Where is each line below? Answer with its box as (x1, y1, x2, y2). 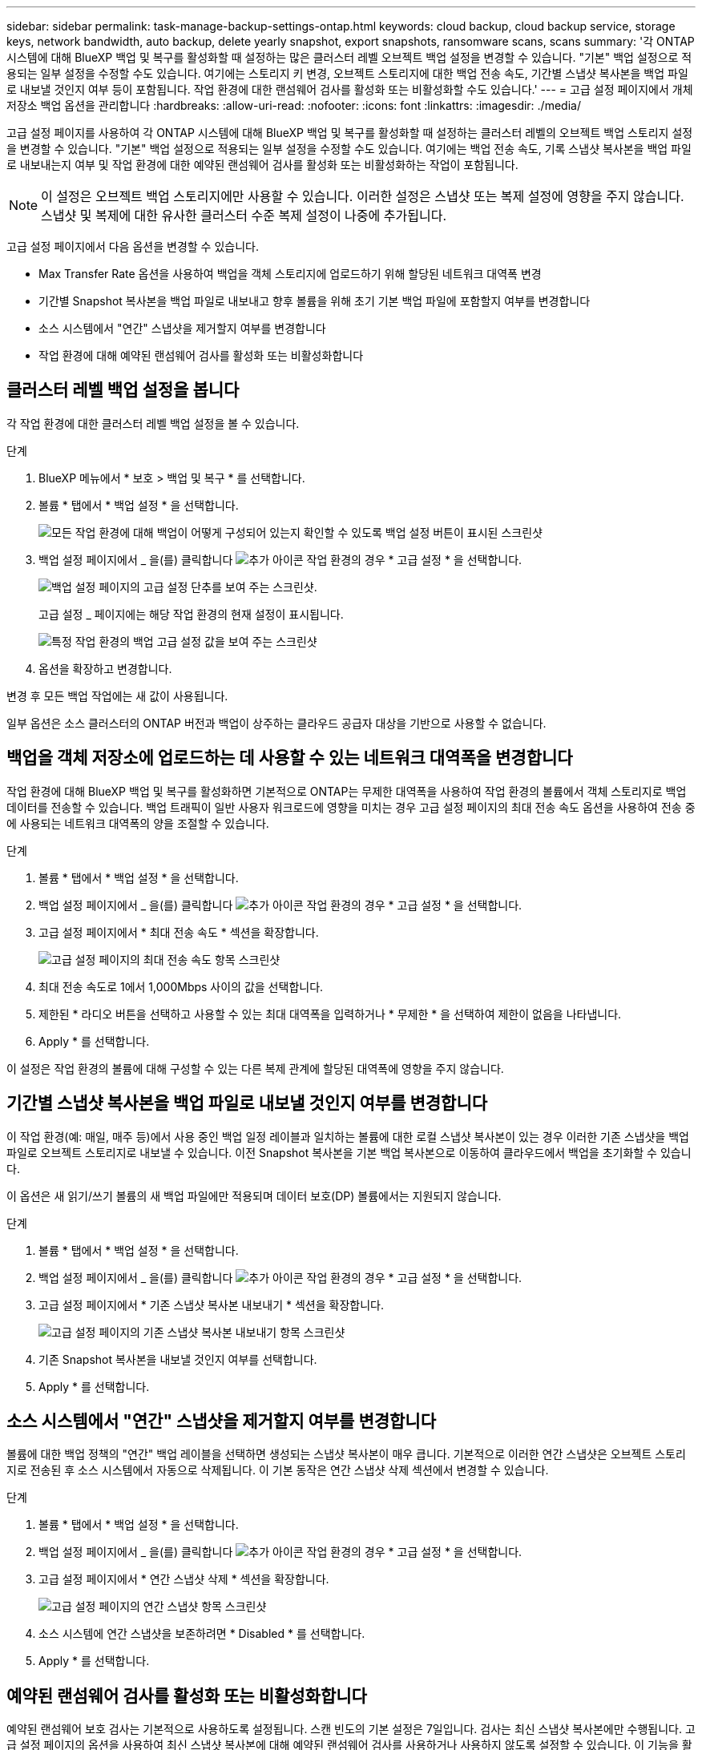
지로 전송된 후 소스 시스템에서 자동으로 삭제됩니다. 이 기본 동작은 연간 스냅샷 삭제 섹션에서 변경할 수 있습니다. (6, 1463, 549, 1478)
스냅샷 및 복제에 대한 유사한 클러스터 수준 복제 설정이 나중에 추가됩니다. (41, 208, 446, 224)
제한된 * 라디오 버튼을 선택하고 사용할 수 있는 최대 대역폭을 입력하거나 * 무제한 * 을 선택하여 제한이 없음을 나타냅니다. (38, 1006, 622, 1021)
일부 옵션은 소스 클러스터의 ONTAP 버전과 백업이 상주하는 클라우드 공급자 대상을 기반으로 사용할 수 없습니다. (6, 716, 547, 730)
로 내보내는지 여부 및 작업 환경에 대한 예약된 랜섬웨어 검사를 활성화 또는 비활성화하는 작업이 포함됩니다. (6, 158, 518, 171)
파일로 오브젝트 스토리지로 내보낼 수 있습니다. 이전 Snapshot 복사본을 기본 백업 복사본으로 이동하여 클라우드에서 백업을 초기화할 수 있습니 (6, 1145, 692, 1159)
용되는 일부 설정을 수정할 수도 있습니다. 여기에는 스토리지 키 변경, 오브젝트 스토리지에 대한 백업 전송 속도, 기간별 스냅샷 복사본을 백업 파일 (6, 67, 688, 80)
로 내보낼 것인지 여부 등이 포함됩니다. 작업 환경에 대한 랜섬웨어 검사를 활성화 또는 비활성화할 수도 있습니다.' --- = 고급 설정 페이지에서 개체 (6, 83, 693, 96)
